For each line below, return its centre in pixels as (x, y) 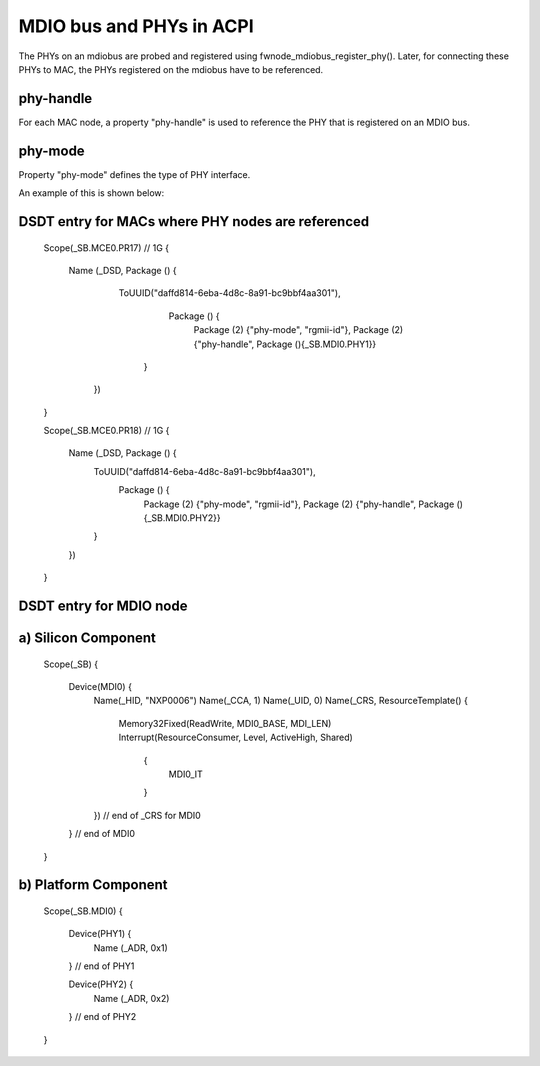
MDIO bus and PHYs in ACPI (136, 26)
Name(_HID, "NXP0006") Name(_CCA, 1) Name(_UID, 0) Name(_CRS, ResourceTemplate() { (281, 701)
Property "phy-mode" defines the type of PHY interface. (134, 174)
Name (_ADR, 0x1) (131, 947)
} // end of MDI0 (101, 834)
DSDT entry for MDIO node (103, 606)
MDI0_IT (186, 774)
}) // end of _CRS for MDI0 (147, 815)
